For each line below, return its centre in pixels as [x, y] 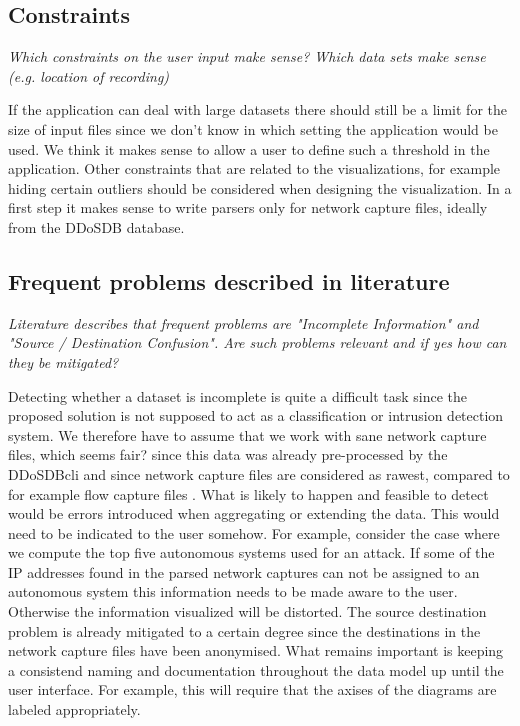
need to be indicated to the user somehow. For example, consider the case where [254, 532]
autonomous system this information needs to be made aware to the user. [233, 591]
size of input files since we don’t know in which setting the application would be [253, 128]
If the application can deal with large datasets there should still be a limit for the [257, 109]
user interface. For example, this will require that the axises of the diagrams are [252, 689]
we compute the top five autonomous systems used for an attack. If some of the [251, 552]
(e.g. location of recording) [89, 75]
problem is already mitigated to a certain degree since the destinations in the [244, 630]
